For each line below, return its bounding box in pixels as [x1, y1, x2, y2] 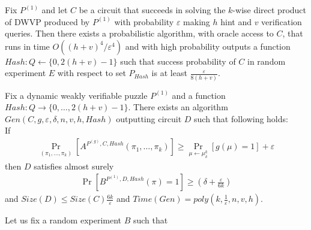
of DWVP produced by [5, 15, 90, 28]
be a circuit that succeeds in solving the [79, 4, 226, 16]
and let [41, 4, 68, 16]
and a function [172, 89, 226, 101]
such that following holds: [194, 112, 288, 125]
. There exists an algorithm [128, 101, 228, 113]
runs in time [5, 40, 50, 52]
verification [261, 15, 302, 28]
